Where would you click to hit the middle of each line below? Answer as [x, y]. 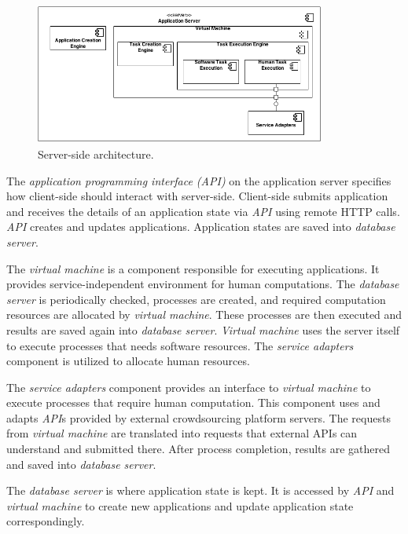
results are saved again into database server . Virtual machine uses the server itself [203, 329]
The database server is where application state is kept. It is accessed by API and [200, 490]
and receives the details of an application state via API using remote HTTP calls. [203, 211]
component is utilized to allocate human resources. [128, 361]
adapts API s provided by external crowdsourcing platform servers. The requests [198, 417]
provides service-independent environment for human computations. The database [203, 284]
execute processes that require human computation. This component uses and [193, 402]
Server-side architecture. [96, 154]
